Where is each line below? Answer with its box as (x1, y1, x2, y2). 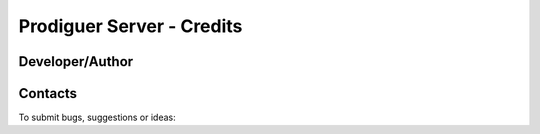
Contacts (18, 85, 78, 102)
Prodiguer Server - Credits (18, 15, 243, 37)
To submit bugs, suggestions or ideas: (18, 111, 176, 124)
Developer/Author (18, 53, 134, 70)
